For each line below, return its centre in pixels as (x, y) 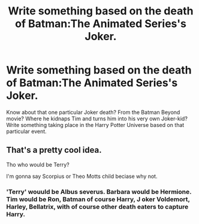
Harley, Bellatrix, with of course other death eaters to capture (97, 207)
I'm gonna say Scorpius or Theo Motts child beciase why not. (82, 176)
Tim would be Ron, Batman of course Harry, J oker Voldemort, (98, 199)
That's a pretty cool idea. (54, 150)
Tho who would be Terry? (38, 164)
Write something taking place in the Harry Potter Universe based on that (95, 125)
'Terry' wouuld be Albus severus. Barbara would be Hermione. (99, 192)
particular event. (26, 131)
